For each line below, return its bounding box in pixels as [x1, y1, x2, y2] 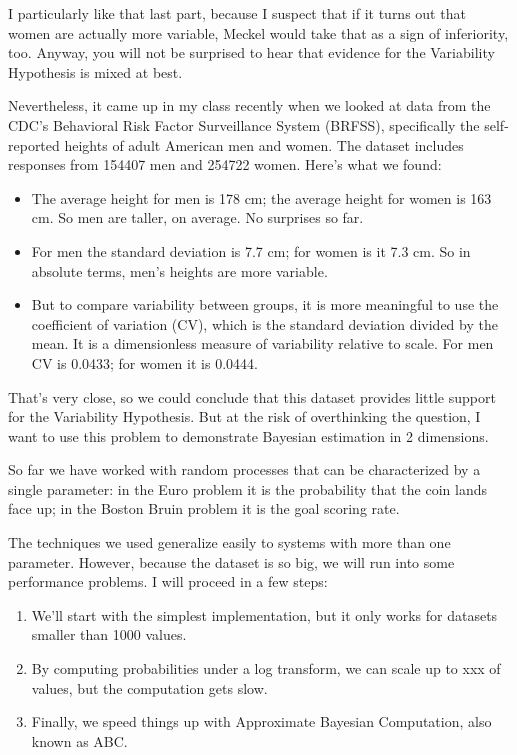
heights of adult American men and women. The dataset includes [64, 134, 464, 155]
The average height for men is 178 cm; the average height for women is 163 [31, 187, 492, 208]
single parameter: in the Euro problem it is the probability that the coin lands [8, 478, 487, 499]
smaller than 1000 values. [31, 624, 187, 645]
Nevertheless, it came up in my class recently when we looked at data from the [8, 95, 491, 116]
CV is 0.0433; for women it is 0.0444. [31, 352, 258, 373]
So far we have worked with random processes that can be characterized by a [8, 459, 481, 480]
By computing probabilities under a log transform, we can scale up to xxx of [31, 658, 501, 679]
